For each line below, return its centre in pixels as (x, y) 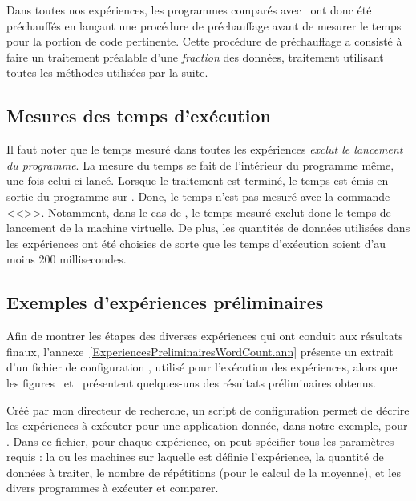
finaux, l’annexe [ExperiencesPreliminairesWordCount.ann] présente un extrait (200, 351)
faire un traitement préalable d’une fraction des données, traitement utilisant (195, 56)
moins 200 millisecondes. (67, 259)
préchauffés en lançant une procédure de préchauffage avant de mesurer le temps (204, 25)
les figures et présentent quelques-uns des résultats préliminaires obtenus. (191, 382)
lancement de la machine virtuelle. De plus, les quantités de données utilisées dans (208, 228)
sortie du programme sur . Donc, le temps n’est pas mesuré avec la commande (198, 196)
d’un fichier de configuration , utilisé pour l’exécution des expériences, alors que (202, 367)
